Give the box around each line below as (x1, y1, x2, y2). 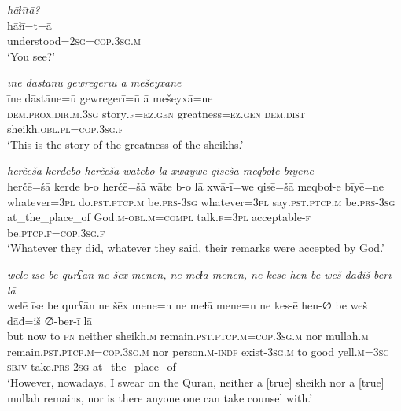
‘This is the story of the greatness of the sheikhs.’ (7, 135, 244, 152)
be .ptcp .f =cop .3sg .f (7, 224, 105, 240)
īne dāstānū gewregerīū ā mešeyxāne (7, 74, 182, 91)
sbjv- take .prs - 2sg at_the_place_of (7, 358, 176, 375)
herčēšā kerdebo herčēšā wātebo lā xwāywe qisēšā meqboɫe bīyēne (7, 162, 314, 179)
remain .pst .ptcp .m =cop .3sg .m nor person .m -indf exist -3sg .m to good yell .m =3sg (7, 342, 390, 359)
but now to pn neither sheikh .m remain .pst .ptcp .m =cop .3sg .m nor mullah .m (7, 328, 369, 344)
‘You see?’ (7, 47, 56, 64)
